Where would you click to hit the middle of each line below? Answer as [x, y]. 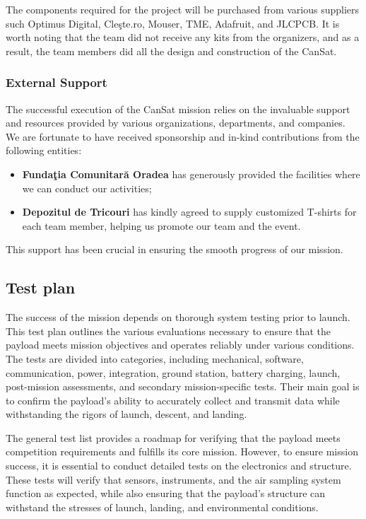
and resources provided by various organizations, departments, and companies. [176, 123]
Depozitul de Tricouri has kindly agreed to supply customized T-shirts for [189, 212]
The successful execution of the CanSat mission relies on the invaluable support [178, 109]
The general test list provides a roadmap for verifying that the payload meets [173, 437]
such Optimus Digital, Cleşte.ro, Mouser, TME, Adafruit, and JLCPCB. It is [173, 23]
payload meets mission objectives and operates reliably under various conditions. [180, 345]
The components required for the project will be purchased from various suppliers [183, 9]
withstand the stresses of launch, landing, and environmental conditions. [162, 507]
